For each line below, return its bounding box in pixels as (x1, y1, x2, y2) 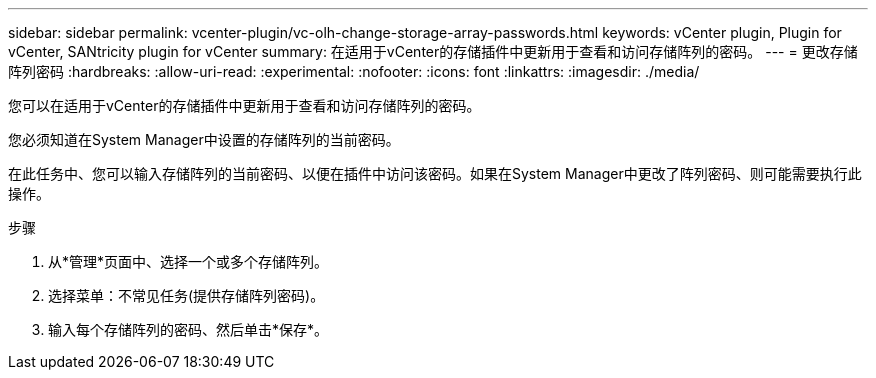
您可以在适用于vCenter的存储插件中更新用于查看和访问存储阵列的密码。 (8, 97, 481, 114)
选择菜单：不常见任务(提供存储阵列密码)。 (48, 287, 325, 304)
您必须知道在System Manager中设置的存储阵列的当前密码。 (8, 131, 400, 148)
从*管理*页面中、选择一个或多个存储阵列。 (48, 253, 329, 270)
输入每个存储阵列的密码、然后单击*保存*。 (48, 321, 329, 338)
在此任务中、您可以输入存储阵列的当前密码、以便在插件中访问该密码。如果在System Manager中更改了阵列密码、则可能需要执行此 (8, 165, 862, 182)
